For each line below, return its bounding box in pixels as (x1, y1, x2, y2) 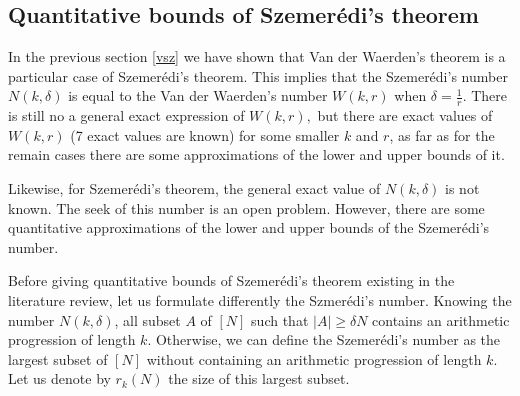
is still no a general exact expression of (8, 105, 245, 126)
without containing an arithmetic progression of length (146, 348, 482, 369)
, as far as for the (389, 124, 495, 145)
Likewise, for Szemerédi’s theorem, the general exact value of (8, 178, 381, 198)
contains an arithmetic (372, 309, 510, 330)
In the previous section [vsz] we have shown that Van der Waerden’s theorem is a (8, 46, 506, 67)
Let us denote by (8, 368, 111, 389)
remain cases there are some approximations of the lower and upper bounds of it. (8, 144, 505, 165)
